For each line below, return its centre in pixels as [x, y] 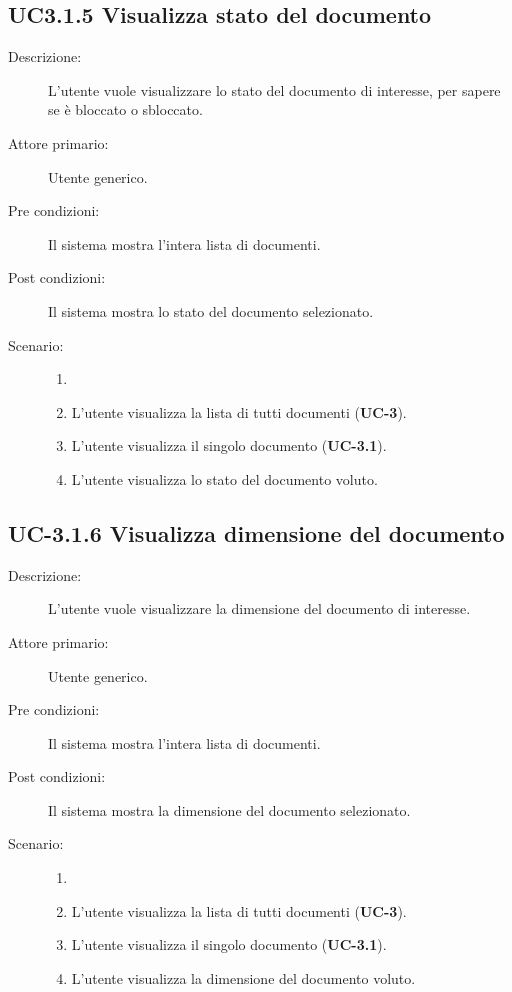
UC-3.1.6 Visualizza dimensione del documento [256, 532]
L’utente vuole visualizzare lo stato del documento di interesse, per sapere [274, 89]
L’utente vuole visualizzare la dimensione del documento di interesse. [259, 608]
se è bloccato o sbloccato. [125, 109]
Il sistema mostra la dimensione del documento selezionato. [229, 809]
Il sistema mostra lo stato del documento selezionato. [211, 310]
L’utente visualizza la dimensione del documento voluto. [243, 977]
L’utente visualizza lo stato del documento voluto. [224, 478]
